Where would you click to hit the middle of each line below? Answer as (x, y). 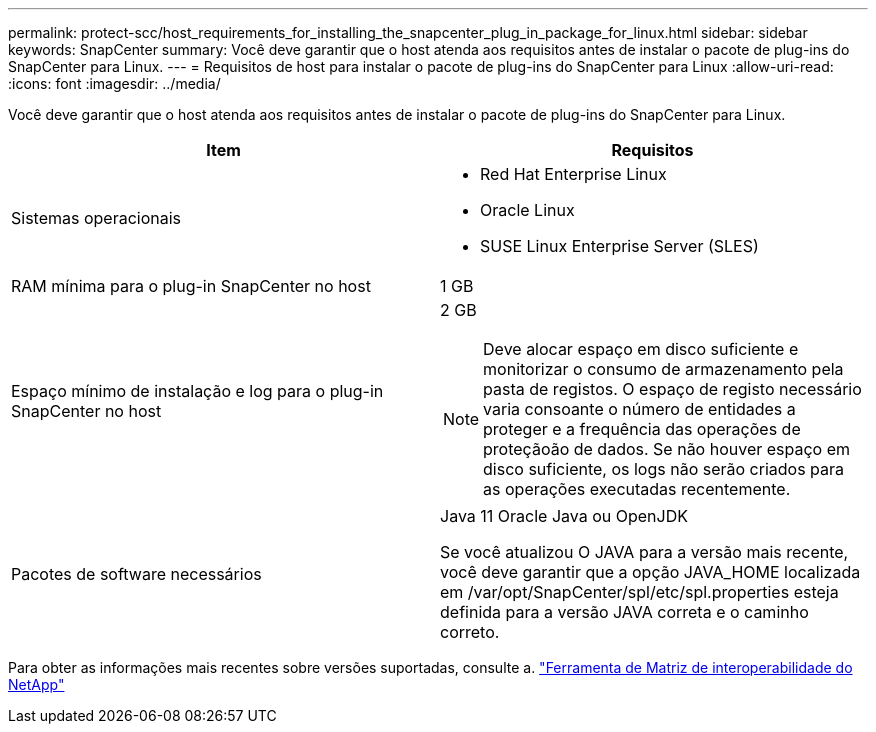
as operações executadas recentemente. (637, 489)
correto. (470, 632)
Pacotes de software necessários (136, 574)
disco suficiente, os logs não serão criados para (664, 469)
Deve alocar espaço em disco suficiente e (641, 349)
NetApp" (36, 684)
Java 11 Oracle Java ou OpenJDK (564, 516)
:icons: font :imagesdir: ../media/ (114, 83)
